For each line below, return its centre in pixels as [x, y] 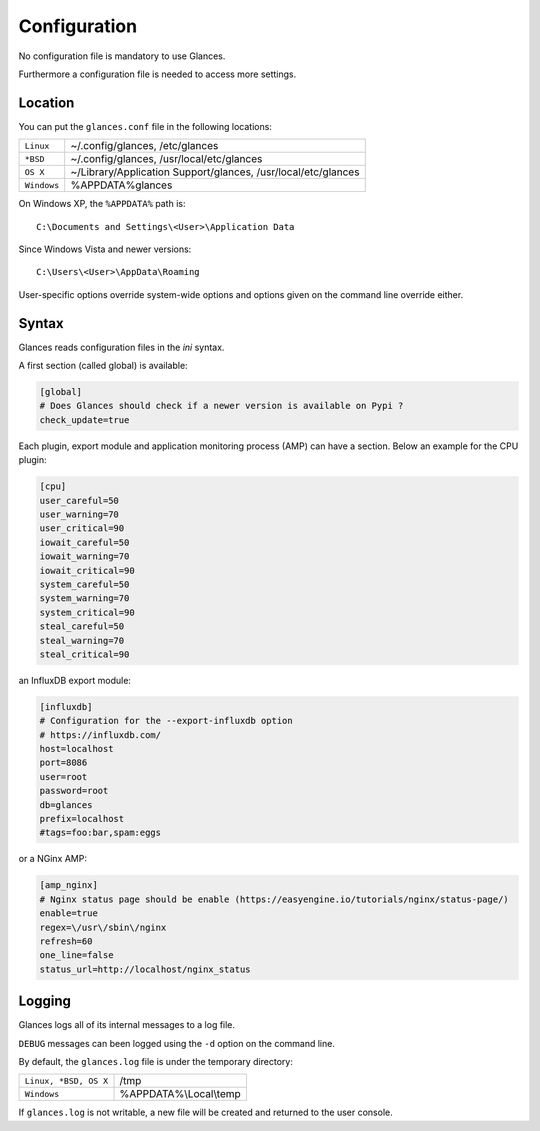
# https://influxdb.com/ [100, 734]
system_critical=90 [87, 612]
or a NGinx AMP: [52, 859]
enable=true [69, 913]
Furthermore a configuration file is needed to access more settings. [157, 74]
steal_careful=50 [82, 626]
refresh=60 [66, 941]
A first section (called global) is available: [103, 366]
